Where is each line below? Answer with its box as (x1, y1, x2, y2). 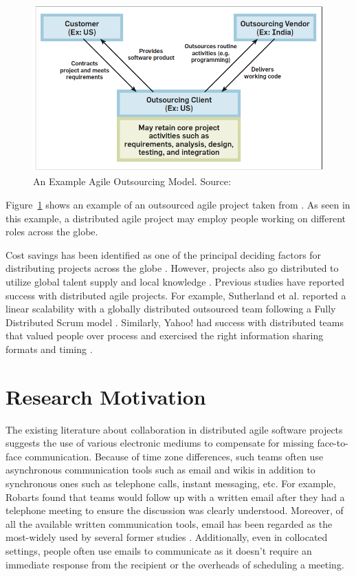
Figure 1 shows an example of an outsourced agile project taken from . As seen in (5, 197, 351, 211)
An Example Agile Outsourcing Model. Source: (33, 174, 231, 189)
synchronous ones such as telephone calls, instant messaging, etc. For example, (5, 476, 336, 490)
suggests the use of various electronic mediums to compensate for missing (5, 436, 314, 450)
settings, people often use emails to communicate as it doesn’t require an (5, 543, 312, 557)
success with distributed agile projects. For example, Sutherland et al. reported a (5, 288, 346, 302)
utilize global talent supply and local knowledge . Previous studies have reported (5, 274, 344, 288)
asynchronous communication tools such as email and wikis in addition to (5, 462, 315, 477)
